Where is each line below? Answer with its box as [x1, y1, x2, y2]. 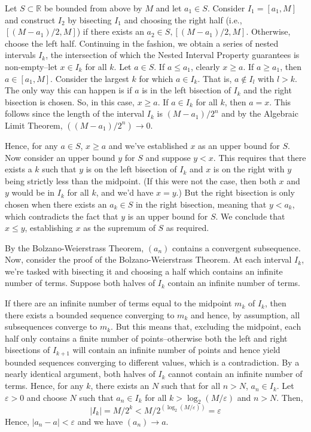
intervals [5, 48, 36, 61]
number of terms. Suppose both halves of [5, 276, 155, 289]
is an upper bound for [127, 209, 208, 222]
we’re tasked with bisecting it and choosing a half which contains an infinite [5, 264, 283, 277]
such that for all [161, 379, 221, 392]
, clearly [191, 60, 220, 72]
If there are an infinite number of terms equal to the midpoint [5, 297, 232, 309]
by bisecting [68, 13, 112, 26]
